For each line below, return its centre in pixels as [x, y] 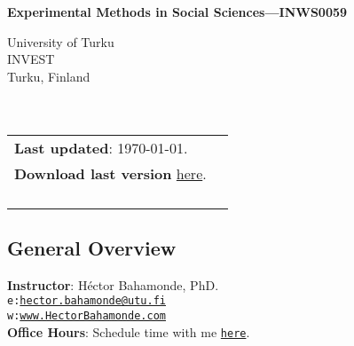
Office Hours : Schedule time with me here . [129, 331]
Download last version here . [110, 173]
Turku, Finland [49, 76]
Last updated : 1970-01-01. [101, 147]
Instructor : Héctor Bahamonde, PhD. [113, 284]
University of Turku [61, 41]
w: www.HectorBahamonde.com [87, 316]
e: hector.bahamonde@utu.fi [87, 301]
